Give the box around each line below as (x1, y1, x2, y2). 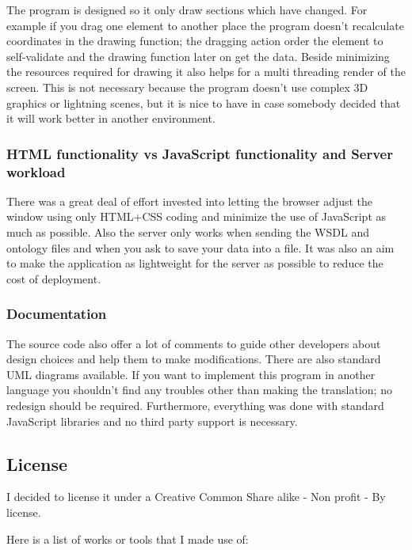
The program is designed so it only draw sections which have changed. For (6, 2, 368, 17)
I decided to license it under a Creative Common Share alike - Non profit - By (6, 488, 386, 505)
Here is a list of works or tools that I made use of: (6, 530, 249, 547)
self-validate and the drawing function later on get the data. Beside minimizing (6, 47, 390, 64)
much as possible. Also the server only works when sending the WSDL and (6, 224, 369, 241)
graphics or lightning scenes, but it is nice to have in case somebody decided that (6, 94, 401, 111)
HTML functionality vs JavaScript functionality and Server (6, 143, 393, 163)
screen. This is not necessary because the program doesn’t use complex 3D (6, 78, 368, 95)
